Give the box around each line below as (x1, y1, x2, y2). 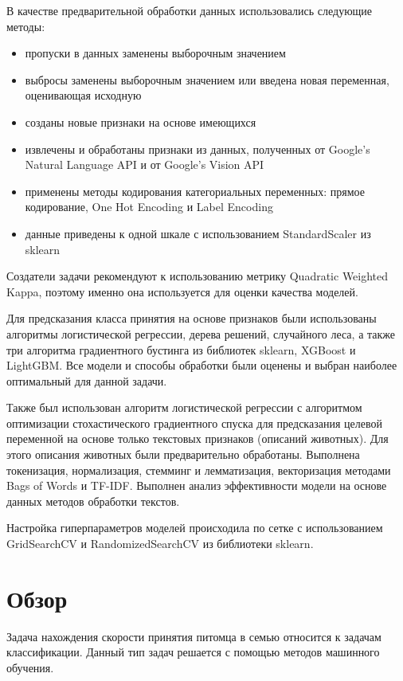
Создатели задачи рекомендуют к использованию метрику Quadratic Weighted (6, 268, 389, 284)
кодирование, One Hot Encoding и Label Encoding (25, 198, 273, 215)
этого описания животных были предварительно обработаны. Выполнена (6, 446, 360, 463)
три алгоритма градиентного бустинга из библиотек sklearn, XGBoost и (6, 341, 356, 358)
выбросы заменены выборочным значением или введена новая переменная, (25, 71, 389, 88)
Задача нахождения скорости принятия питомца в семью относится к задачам (6, 628, 381, 644)
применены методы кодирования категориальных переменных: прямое (25, 182, 365, 199)
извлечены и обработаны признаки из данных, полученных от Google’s (25, 140, 370, 157)
